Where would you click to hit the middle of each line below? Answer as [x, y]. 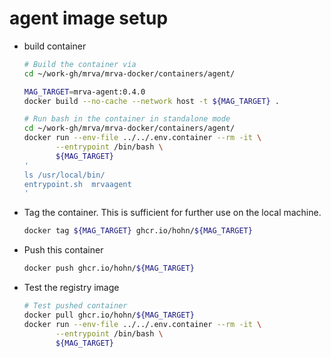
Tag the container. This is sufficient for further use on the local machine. [172, 213]
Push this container [63, 250]
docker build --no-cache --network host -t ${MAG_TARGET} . [151, 101]
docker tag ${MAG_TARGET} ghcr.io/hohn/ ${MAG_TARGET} [138, 231]
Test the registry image [71, 288]
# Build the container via [80, 64]
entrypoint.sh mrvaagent [77, 184]
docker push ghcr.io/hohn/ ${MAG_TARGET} [109, 268]
